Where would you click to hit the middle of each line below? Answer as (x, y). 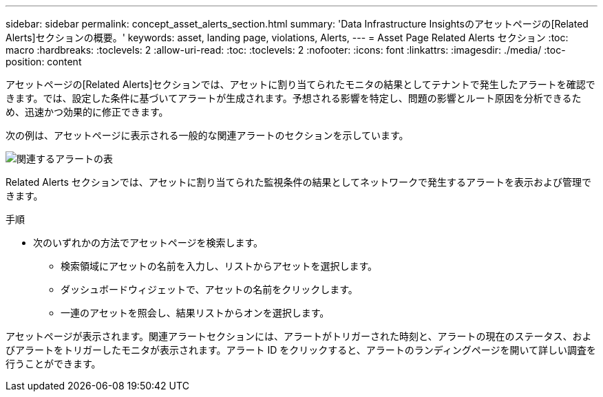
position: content (44, 62)
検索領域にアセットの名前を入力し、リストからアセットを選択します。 (219, 266)
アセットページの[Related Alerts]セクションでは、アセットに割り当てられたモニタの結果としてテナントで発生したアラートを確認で (300, 84)
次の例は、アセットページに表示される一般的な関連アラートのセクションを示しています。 (207, 135)
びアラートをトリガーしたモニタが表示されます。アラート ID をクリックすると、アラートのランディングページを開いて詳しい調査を (301, 350)
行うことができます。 (53, 364)
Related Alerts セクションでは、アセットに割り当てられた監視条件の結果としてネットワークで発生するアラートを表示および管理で (299, 182)
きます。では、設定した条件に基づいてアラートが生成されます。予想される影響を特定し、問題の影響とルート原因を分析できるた (294, 98)
